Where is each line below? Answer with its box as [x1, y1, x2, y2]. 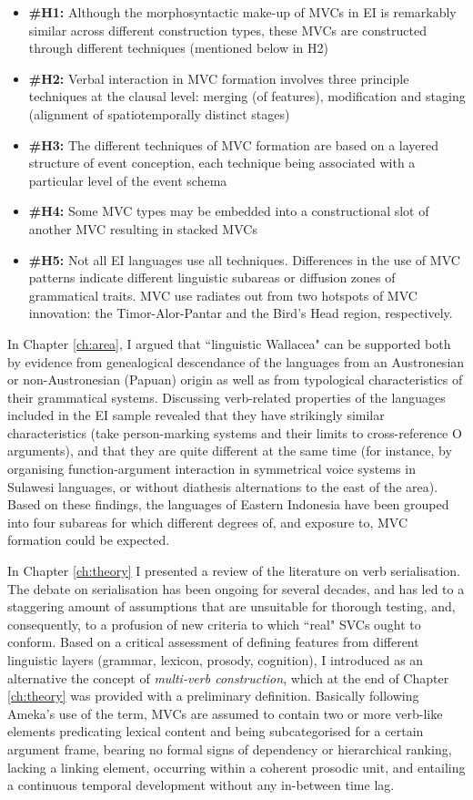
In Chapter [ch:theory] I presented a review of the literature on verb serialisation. [7, 561, 460, 580]
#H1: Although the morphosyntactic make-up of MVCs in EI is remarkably [28, 3, 457, 21]
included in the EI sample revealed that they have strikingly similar [7, 405, 385, 425]
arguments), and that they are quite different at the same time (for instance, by [7, 441, 452, 460]
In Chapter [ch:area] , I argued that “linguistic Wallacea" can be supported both [7, 333, 451, 353]
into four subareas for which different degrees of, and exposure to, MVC [7, 512, 408, 531]
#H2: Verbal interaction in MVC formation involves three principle [28, 68, 409, 87]
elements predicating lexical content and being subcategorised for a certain [7, 722, 424, 741]
